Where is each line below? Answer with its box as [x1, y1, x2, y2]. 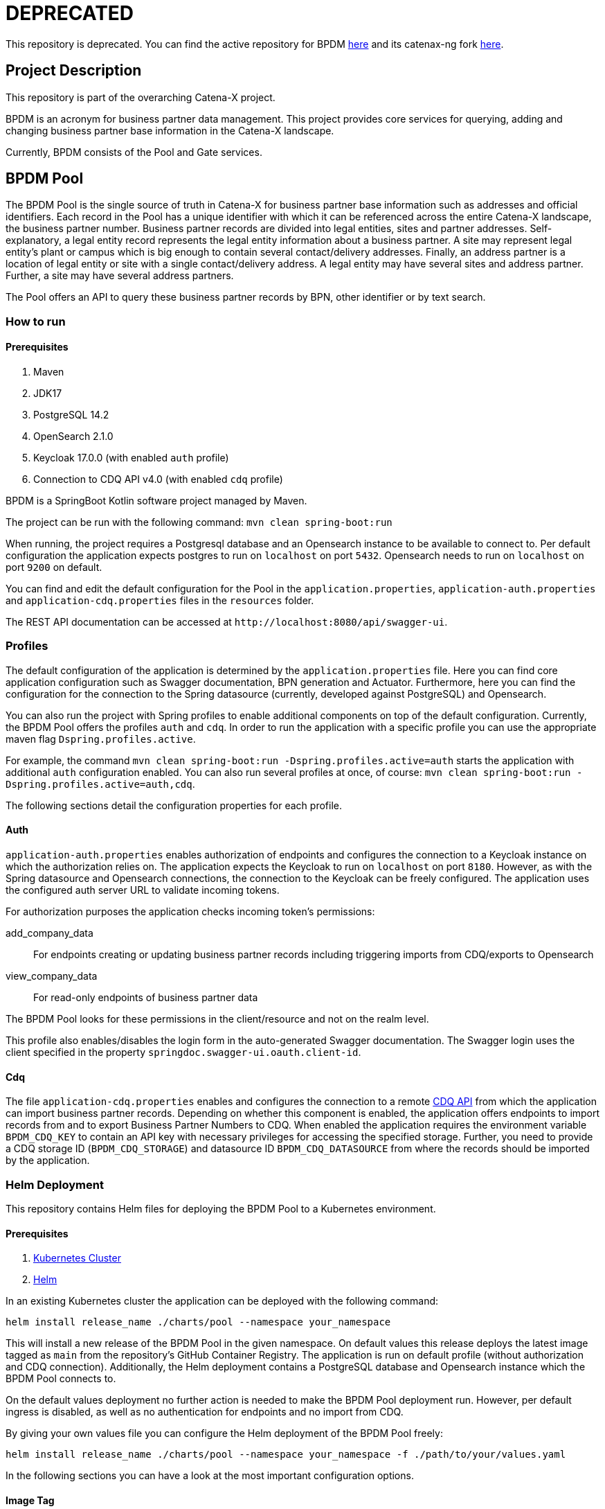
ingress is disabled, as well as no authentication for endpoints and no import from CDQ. [6, 1406, 404, 1418]
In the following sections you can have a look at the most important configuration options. [6, 1470, 414, 1482]
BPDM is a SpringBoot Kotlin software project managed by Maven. [6, 495, 307, 507]
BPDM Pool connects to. [6, 1373, 116, 1385]
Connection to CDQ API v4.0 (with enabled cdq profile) [33, 473, 283, 486]
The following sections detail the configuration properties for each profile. [6, 799, 342, 811]
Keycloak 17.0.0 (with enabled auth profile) [33, 452, 229, 464]
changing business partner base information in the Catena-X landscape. [6, 124, 334, 136]
